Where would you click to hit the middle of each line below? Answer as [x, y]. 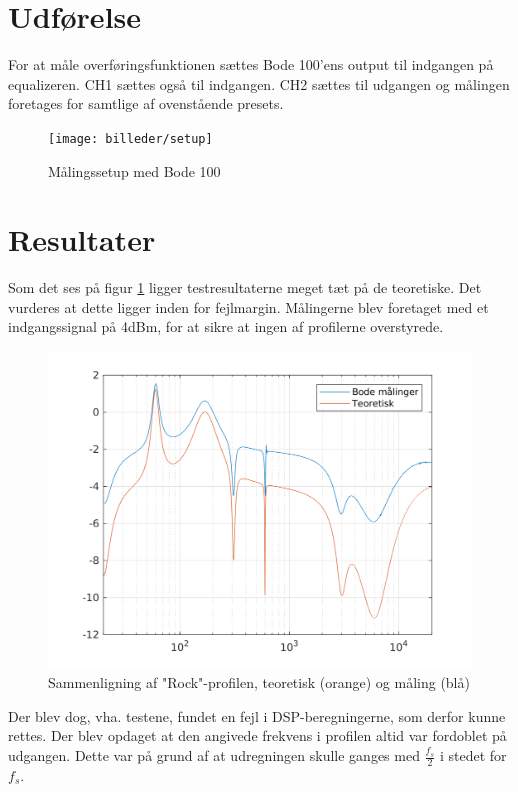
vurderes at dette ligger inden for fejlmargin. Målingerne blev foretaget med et [248, 306]
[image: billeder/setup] [130, 138]
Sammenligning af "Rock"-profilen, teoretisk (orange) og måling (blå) [259, 682]
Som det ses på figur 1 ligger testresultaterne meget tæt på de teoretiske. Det [245, 287]
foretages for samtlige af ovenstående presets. [146, 103]
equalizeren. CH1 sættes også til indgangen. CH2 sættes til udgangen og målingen [259, 83]
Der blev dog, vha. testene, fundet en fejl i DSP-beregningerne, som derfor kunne [257, 715]
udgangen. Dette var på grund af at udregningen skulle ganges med [214, 755]
